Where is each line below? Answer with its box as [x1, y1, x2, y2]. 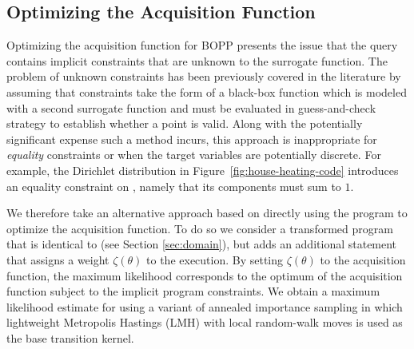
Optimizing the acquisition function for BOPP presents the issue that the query [6, 37, 398, 54]
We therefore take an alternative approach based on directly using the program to [6, 204, 408, 221]
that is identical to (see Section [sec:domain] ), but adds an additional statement [6, 236, 397, 252]
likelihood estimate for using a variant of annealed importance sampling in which [6, 298, 403, 315]
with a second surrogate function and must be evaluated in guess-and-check [6, 99, 376, 116]
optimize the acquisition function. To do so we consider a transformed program [6, 220, 393, 236]
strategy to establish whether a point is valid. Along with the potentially [6, 115, 363, 132]
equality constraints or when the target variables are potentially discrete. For [6, 146, 381, 163]
